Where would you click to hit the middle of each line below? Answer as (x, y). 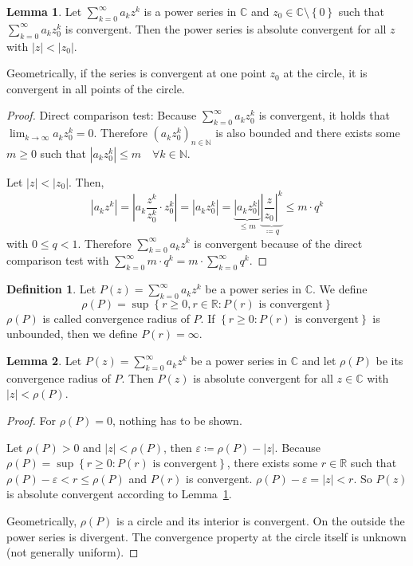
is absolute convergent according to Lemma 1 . (119, 494)
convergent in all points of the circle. (96, 88)
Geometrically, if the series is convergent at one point (136, 73)
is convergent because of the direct (278, 243)
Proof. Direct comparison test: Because (102, 115)
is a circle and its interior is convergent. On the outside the (261, 521)
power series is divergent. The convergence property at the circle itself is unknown (206, 536)
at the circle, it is (325, 73)
